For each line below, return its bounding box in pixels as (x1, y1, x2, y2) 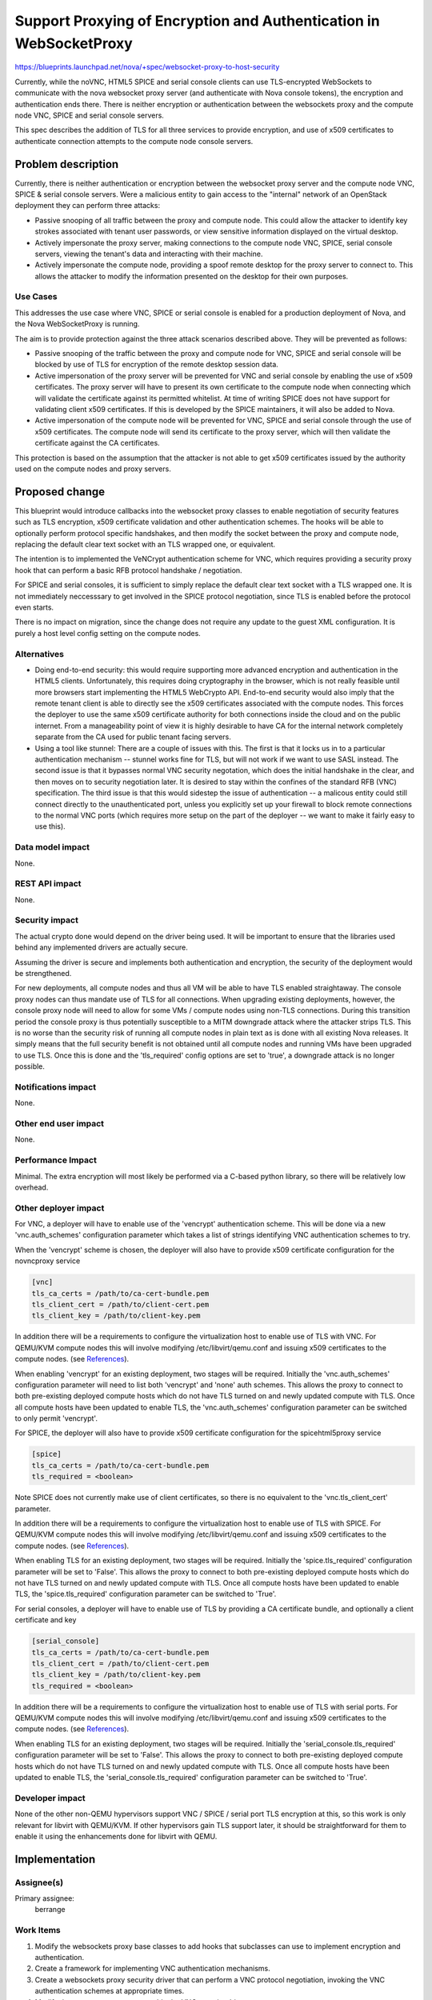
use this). (34, 822, 66, 831)
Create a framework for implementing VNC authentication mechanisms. (34, 1964, 271, 1974)
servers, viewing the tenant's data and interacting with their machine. (34, 249, 263, 258)
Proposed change (14, 485, 106, 498)
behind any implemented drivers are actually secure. (14, 942, 188, 952)
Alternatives (14, 648, 64, 659)
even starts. (14, 602, 54, 612)
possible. (14, 1062, 46, 1071)
